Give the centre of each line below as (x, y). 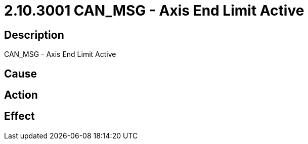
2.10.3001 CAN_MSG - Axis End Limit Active (154, 11)
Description (34, 35)
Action (21, 95)
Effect (19, 116)
